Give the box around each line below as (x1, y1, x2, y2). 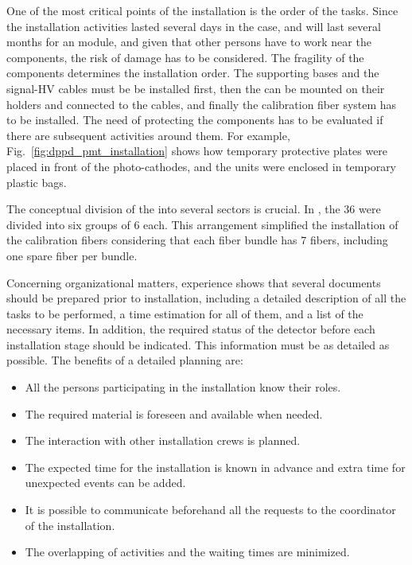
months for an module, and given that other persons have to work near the (6, 33, 371, 50)
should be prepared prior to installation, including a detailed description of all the (6, 290, 406, 306)
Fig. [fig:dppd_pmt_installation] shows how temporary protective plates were (6, 142, 388, 159)
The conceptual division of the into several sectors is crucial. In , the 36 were (6, 201, 381, 217)
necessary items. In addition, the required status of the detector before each (6, 321, 375, 337)
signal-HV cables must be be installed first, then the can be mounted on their (6, 80, 385, 96)
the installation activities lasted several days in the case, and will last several (6, 18, 381, 34)
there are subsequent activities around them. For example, (6, 127, 290, 143)
